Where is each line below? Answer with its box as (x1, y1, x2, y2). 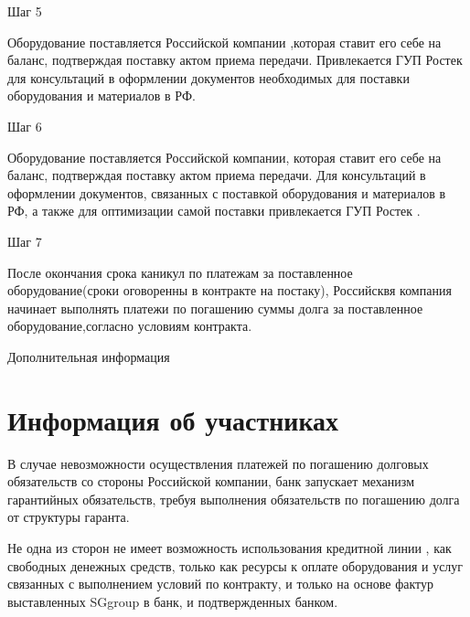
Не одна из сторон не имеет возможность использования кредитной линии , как (7, 538, 452, 557)
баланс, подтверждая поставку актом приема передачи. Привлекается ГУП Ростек (7, 50, 463, 69)
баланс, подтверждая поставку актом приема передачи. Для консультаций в (7, 165, 426, 185)
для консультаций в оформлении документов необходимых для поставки (7, 68, 410, 87)
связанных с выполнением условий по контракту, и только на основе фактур (7, 574, 433, 593)
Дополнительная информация (7, 346, 170, 366)
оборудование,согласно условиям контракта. (7, 316, 252, 335)
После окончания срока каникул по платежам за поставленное (7, 262, 353, 282)
